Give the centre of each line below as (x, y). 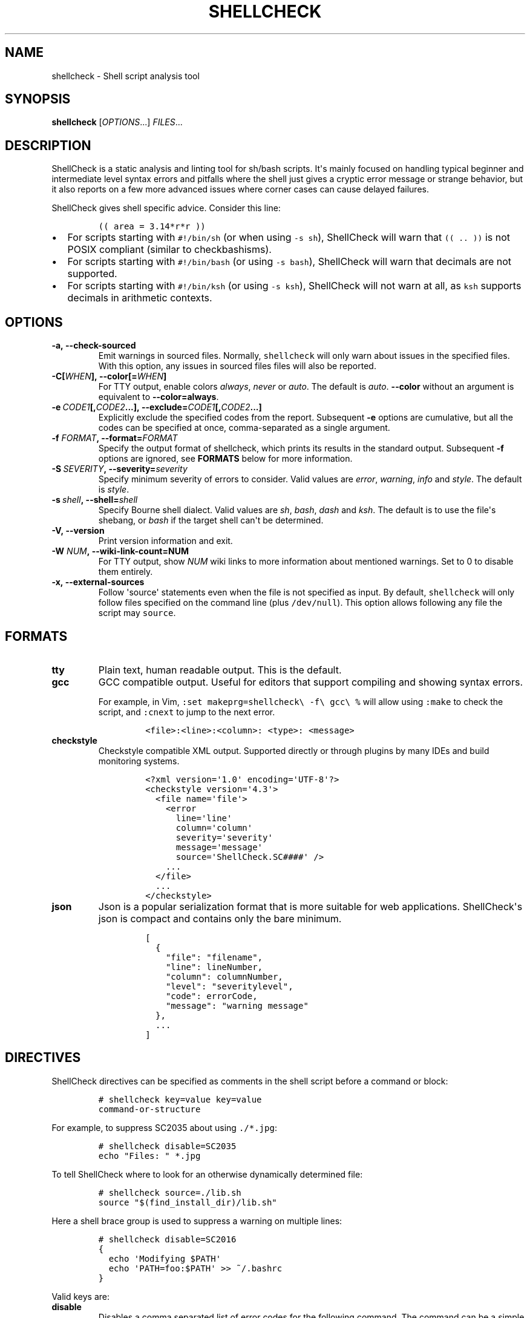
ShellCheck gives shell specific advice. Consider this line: (166, 208)
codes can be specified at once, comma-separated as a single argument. (244, 428)
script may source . (137, 613)
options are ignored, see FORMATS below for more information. (225, 459)
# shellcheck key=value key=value (180, 1099)
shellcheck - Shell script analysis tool (126, 76)
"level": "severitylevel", (229, 986)
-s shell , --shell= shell (95, 500)
